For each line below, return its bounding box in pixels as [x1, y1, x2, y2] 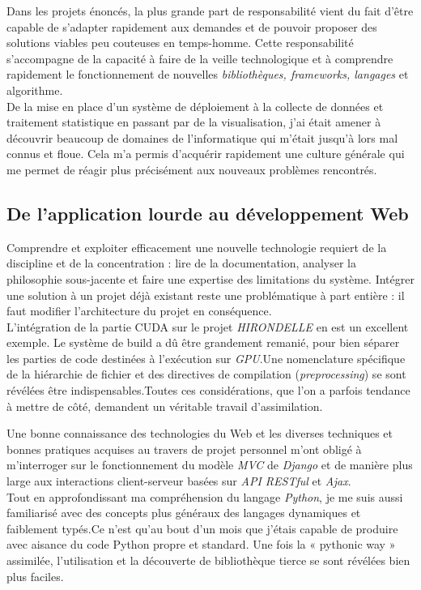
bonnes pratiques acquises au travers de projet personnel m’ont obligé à [6, 440, 362, 457]
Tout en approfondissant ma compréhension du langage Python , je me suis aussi [6, 488, 403, 505]
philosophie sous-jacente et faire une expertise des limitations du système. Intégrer [6, 270, 415, 287]
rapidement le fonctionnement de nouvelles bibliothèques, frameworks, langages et [6, 66, 409, 83]
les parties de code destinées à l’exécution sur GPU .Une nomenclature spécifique [6, 349, 406, 366]
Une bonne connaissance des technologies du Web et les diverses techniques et [6, 425, 393, 442]
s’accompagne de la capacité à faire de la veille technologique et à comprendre [6, 49, 393, 66]
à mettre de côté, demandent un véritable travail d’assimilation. [6, 397, 323, 414]
